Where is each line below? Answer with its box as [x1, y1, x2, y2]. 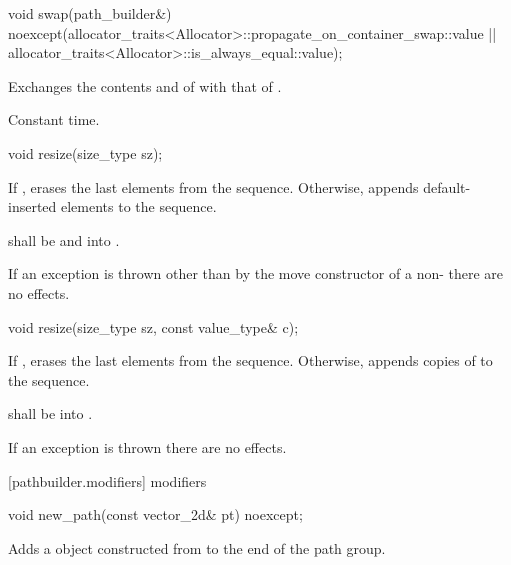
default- [423, 176, 471, 197]
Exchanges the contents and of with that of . [8, 75, 282, 96]
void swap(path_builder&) [8, 3, 172, 23]
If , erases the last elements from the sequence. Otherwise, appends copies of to [8, 350, 493, 371]
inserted [8, 196, 57, 217]
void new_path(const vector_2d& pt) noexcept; [8, 504, 303, 525]
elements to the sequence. [61, 196, 217, 217]
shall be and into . [8, 229, 120, 250]
